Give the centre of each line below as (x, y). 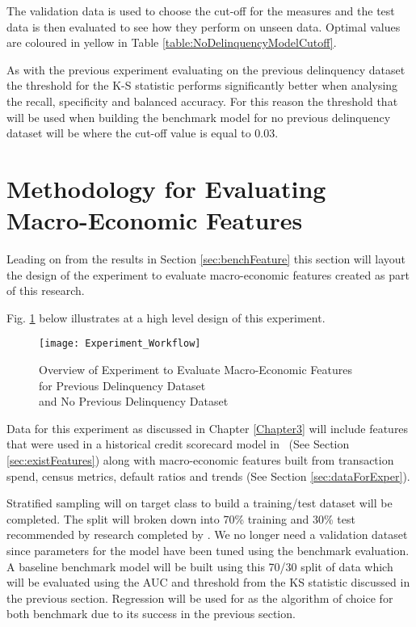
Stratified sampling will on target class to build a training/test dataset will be (200, 503)
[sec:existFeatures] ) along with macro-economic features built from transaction (200, 460)
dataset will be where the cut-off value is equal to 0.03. (143, 133)
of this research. (46, 290)
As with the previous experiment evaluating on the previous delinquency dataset (206, 69)
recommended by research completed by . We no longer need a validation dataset (207, 534)
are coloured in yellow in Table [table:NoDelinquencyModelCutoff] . (172, 42)
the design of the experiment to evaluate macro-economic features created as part (208, 274)
